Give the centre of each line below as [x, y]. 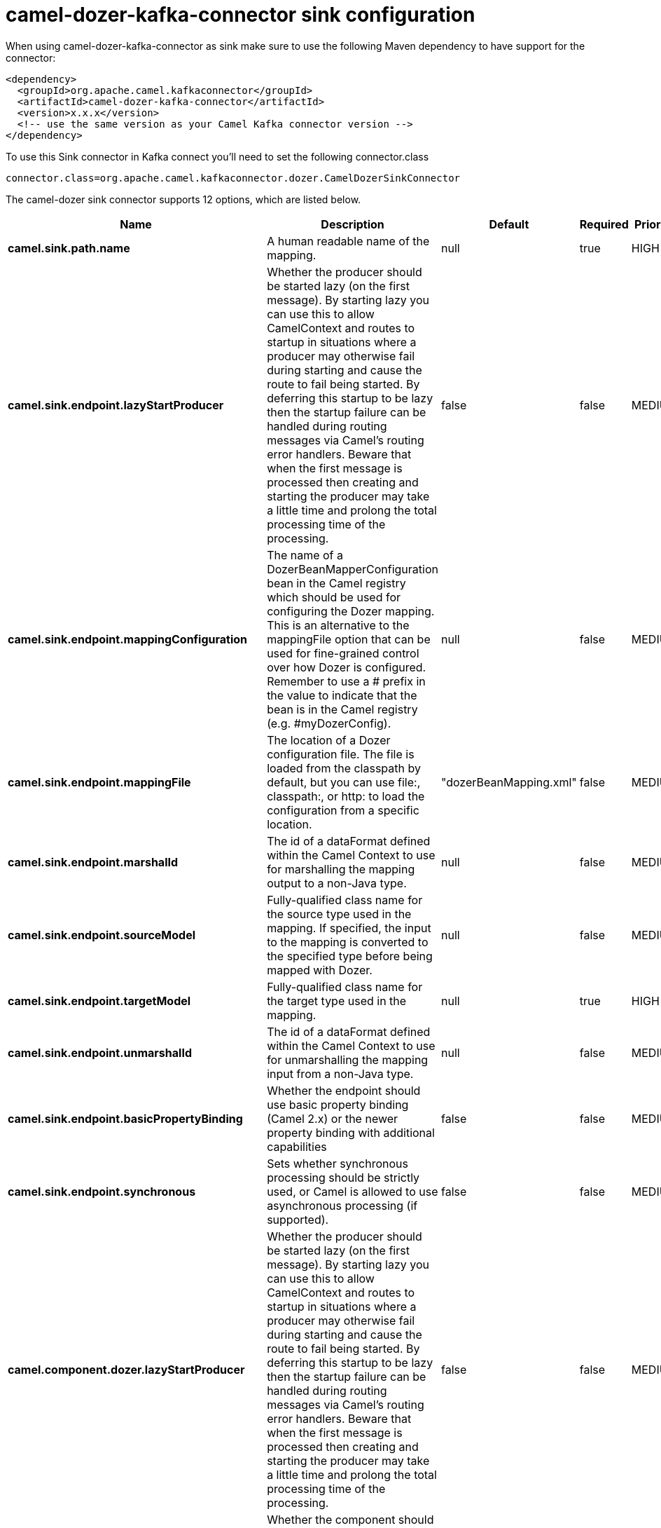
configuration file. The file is [341, 754]
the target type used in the [337, 1001]
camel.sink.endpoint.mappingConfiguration [128, 639]
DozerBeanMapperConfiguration [353, 569]
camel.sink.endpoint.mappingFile [99, 782]
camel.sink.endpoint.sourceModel [102, 935]
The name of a [305, 555]
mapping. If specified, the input [349, 928]
